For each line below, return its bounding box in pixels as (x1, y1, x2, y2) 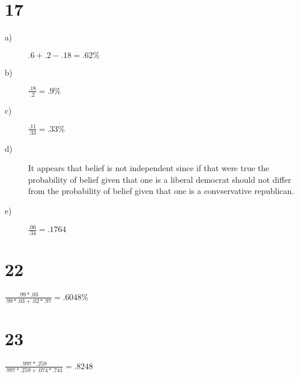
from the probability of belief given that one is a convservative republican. (28, 185, 294, 197)
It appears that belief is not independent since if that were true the (28, 162, 269, 174)
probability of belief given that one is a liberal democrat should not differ (28, 173, 292, 185)
